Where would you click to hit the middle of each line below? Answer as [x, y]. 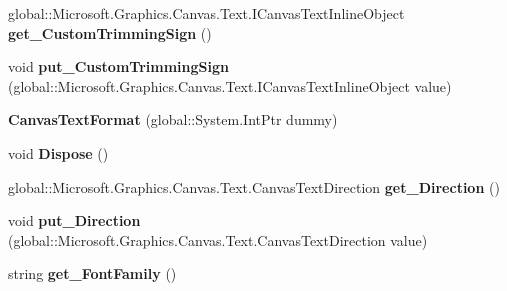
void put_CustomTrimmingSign [118, 66]
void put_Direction [74, 220]
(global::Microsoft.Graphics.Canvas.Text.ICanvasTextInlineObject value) [230, 85]
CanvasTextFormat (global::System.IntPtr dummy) [173, 119]
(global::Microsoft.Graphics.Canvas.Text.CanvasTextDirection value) [218, 239]
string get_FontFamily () [92, 273]
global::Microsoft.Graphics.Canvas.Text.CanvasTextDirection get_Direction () [254, 186]
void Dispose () [58, 152]
